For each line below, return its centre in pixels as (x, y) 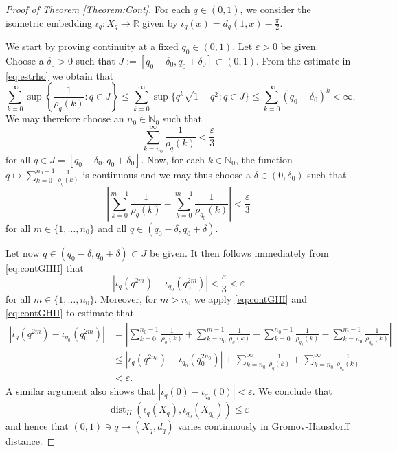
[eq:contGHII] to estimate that (70, 313)
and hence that (37, 426)
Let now (23, 252)
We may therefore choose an (65, 118)
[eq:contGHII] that (45, 267)
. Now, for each (173, 159)
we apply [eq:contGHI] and (250, 299)
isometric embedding (49, 22)
